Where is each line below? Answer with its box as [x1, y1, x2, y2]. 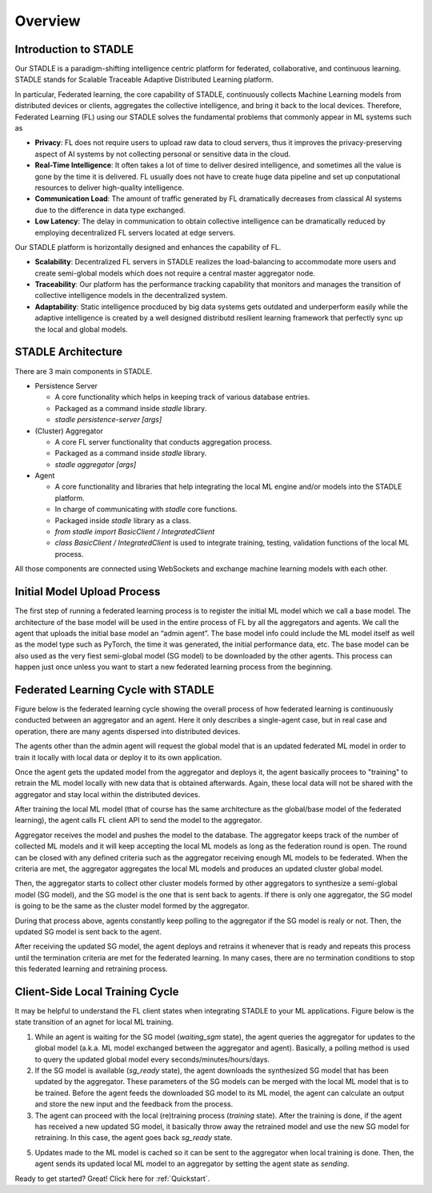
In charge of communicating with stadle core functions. [54, 505, 238, 514]
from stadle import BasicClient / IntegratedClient [54, 527, 215, 537]
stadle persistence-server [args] [54, 415, 162, 425]
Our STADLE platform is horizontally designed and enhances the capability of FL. [14, 242, 282, 252]
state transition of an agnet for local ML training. [14, 1018, 174, 1027]
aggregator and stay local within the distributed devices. [14, 789, 201, 799]
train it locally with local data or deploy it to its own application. [14, 752, 222, 762]
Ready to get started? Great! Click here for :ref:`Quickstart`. [14, 1174, 210, 1183]
